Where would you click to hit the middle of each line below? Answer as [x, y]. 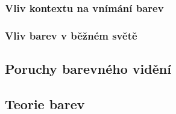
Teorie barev [45, 103]
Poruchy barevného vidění [88, 69]
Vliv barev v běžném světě [71, 35]
